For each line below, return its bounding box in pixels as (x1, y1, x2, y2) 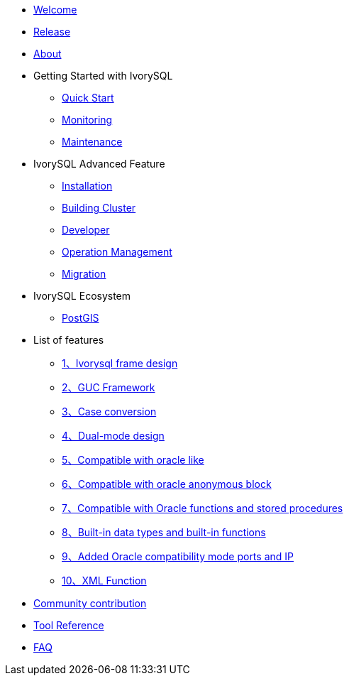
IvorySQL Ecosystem (33, 290, 131, 302)
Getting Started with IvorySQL (33, 70, 173, 82)
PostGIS (62, 312, 99, 324)
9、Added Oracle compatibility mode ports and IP (62, 550, 294, 562)
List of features (33, 334, 104, 346)
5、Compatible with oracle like (62, 454, 204, 466)
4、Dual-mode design (62, 430, 165, 442)
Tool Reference (33, 619, 104, 631)
